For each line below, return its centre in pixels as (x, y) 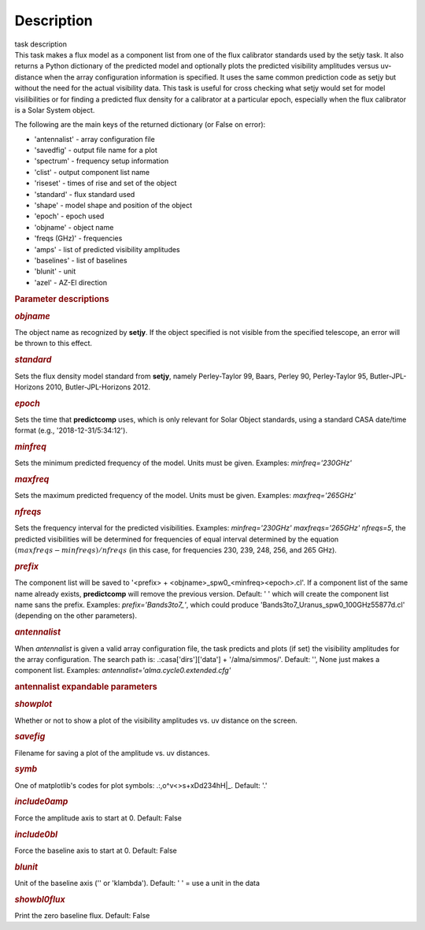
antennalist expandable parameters (86, 687)
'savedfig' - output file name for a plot (96, 151)
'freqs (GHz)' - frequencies (78, 238)
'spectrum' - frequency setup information (102, 161)
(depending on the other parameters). (76, 616)
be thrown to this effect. (54, 344)
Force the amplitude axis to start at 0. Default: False (98, 818)
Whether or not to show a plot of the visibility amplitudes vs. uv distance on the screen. (156, 720)
